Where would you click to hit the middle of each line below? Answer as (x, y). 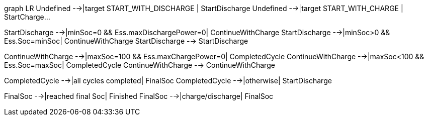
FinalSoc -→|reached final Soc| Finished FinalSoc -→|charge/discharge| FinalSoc (139, 96)
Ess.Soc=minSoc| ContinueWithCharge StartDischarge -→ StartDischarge (126, 41)
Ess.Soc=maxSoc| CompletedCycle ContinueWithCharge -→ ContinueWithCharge (140, 65)
